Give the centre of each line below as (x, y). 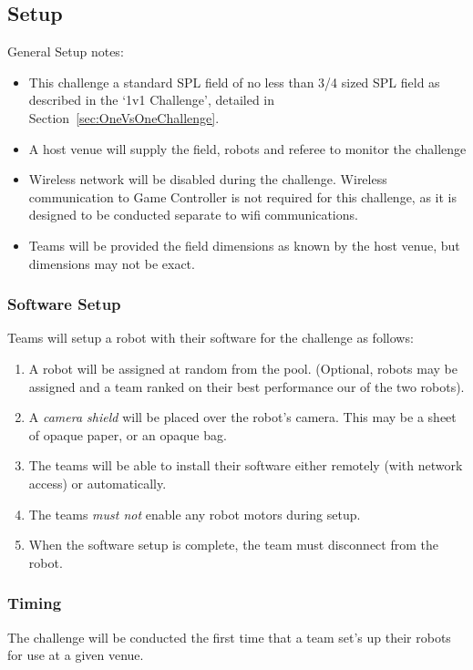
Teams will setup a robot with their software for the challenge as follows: (211, 338)
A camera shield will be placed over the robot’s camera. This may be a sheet (242, 417)
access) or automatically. (98, 483)
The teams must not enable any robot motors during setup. (195, 514)
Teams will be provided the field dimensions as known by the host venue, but (244, 245)
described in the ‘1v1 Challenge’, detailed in (152, 100)
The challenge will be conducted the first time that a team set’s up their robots (229, 637)
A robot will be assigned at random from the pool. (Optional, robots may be (243, 368)
